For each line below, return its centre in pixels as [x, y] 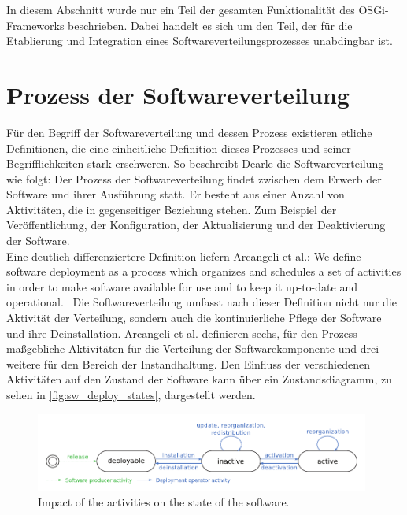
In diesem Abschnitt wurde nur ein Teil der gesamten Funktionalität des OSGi [196, 9]
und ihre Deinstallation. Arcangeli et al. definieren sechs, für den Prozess [182, 333]
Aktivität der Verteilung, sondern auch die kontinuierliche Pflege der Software [194, 318]
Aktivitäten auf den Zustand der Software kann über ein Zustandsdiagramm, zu [200, 379]
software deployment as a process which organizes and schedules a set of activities [204, 271]
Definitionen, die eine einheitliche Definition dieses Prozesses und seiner [179, 148]
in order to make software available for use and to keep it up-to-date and [182, 286]
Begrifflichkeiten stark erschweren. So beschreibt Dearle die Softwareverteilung [195, 163]
